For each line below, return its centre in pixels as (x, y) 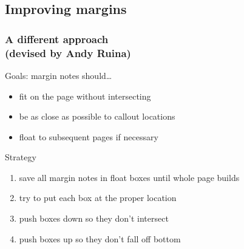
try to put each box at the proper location (98, 198)
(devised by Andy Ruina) (68, 53)
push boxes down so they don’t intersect (94, 218)
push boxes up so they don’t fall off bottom (100, 238)
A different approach (57, 39)
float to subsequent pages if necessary (89, 136)
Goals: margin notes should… (59, 75)
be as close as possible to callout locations (97, 116)
